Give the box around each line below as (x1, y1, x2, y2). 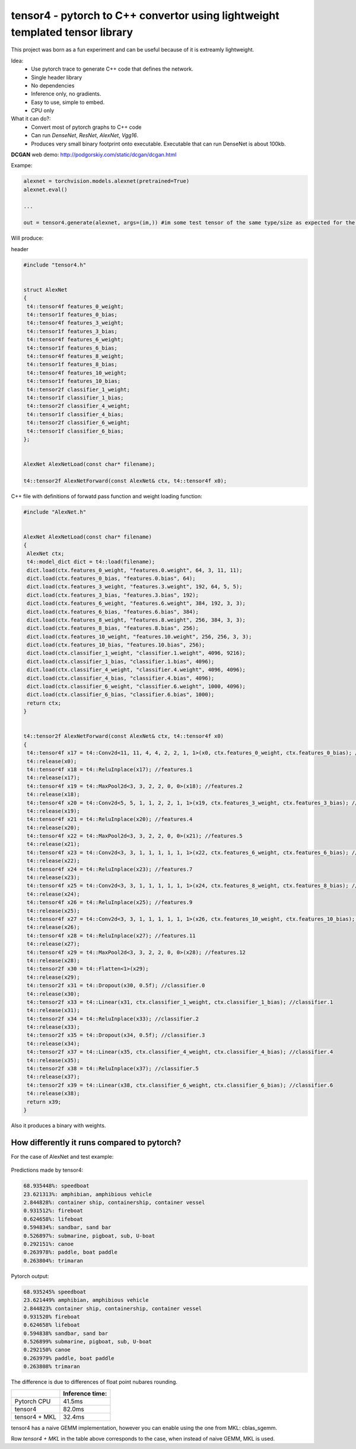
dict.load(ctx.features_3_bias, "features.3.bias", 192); (27, 591, 199, 598)
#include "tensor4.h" (23, 261, 87, 268)
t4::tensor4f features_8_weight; (27, 353, 124, 360)
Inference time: (63, 1389, 107, 1397)
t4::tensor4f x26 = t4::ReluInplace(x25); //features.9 (27, 899, 193, 906)
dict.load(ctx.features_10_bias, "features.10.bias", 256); (27, 642, 205, 648)
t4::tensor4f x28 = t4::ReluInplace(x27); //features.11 (27, 932, 196, 939)
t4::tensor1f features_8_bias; (27, 361, 118, 368)
